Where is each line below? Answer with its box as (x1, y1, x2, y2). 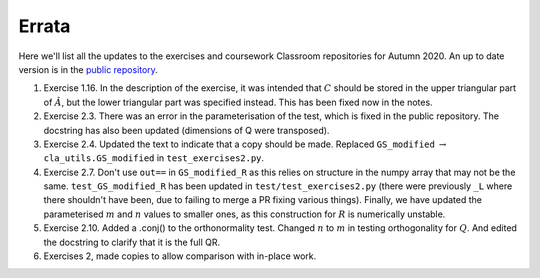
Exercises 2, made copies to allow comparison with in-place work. (43, 250, 317, 262)
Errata (18, 15, 71, 37)
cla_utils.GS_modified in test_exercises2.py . (43, 152, 265, 164)
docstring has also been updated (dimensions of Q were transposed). (43, 124, 330, 136)
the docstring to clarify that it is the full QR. (43, 236, 221, 248)
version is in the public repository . (18, 63, 159, 75)
